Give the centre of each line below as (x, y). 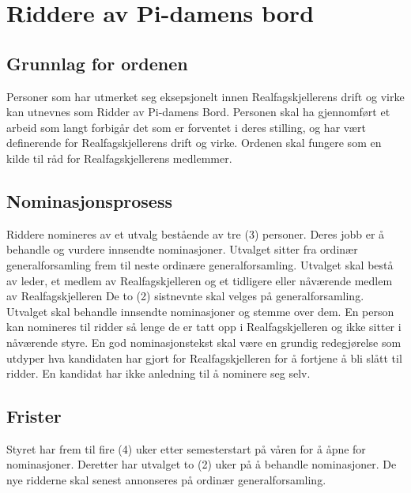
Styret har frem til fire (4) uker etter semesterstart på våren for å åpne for (186, 448)
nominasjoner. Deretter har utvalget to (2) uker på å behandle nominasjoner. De (202, 464)
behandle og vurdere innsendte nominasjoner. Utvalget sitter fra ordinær (182, 249)
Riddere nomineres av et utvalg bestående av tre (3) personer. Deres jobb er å (196, 233)
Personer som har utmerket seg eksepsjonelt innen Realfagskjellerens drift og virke (205, 96)
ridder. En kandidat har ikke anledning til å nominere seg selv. (158, 373)
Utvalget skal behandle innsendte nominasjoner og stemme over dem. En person (200, 311)
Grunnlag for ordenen (97, 63)
